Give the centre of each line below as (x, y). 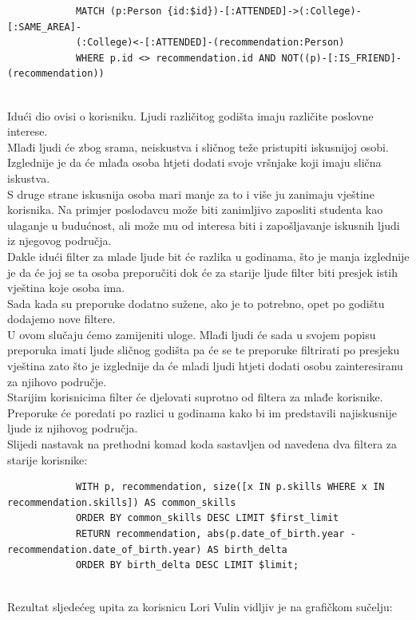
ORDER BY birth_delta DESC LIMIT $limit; (187, 565)
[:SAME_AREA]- (45, 27)
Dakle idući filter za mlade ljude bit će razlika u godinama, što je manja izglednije (208, 256)
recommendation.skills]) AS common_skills (122, 502)
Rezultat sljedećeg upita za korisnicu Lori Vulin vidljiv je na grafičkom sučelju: (200, 607)
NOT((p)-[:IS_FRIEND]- (341, 58)
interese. (28, 131)
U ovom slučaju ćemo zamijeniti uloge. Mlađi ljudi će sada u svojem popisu (192, 334)
